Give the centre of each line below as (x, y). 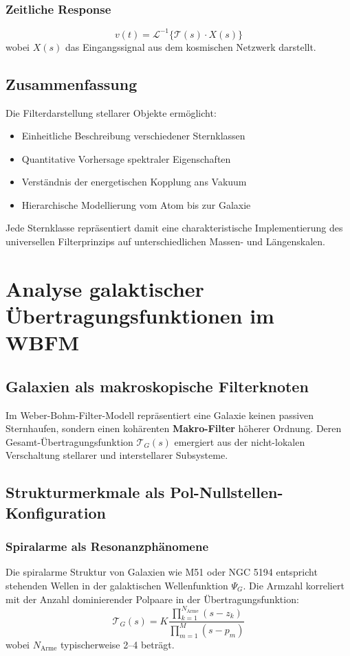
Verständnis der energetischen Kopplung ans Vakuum (134, 182)
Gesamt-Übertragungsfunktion (69, 441)
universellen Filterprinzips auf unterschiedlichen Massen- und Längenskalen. (165, 241)
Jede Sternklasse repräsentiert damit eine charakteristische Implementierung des (174, 228)
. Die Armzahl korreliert (294, 585)
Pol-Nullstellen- (227, 492)
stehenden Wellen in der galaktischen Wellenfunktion (117, 585)
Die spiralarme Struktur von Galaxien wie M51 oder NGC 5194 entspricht (162, 572)
